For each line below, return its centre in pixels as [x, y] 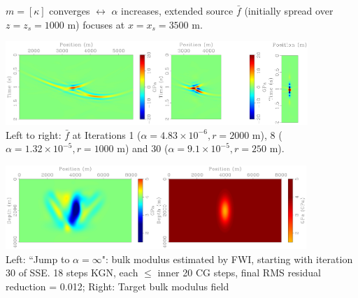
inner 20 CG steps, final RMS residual [239, 273]
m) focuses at [96, 24]
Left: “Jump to [38, 259]
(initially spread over [289, 10]
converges [70, 10]
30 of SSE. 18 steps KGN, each [72, 273]
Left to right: [34, 134]
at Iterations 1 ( [107, 134]
